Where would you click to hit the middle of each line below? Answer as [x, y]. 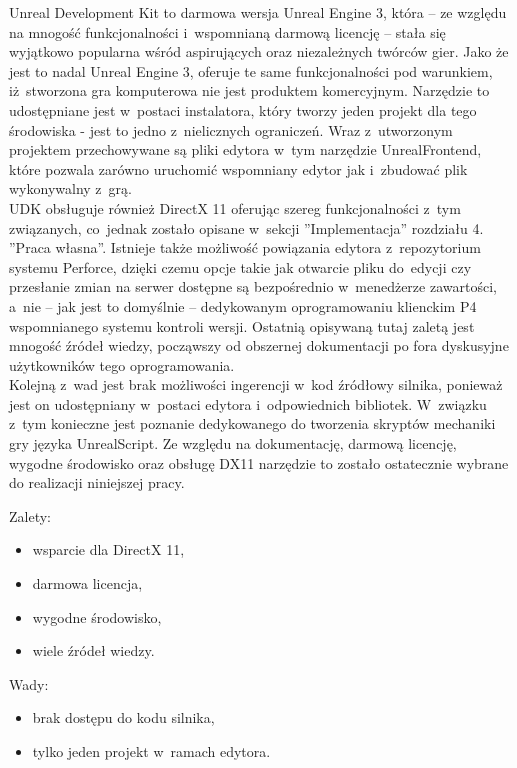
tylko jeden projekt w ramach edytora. [151, 751]
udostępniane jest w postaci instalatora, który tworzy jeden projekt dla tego [243, 109]
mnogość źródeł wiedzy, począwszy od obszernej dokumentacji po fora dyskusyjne [259, 345]
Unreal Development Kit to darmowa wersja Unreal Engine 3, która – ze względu [258, 12]
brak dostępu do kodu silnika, [123, 717]
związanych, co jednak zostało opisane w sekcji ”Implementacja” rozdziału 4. [246, 227]
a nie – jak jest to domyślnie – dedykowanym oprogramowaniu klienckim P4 [243, 305]
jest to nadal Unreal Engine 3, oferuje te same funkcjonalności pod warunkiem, [251, 70]
